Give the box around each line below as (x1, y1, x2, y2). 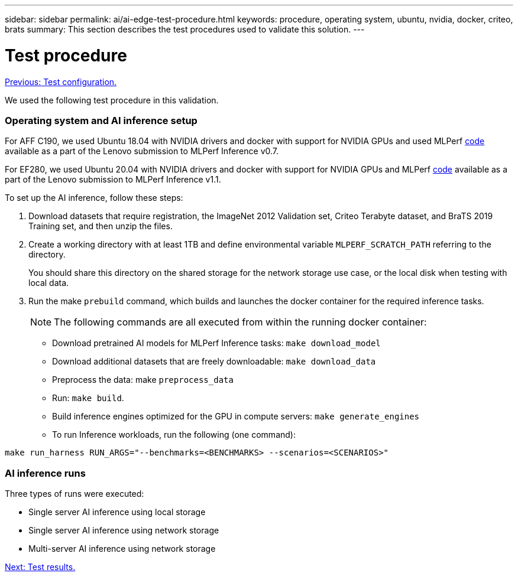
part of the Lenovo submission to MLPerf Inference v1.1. (5, 174, 221, 185)
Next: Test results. (5, 562, 76, 572)
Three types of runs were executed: (5, 489, 144, 499)
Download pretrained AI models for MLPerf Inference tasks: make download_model (52, 338, 381, 349)
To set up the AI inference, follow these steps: (5, 193, 183, 203)
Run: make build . (52, 393, 124, 403)
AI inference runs (5, 467, 86, 479)
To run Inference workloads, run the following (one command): (52, 429, 296, 440)
